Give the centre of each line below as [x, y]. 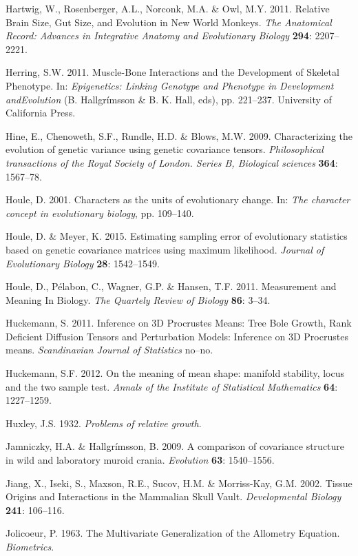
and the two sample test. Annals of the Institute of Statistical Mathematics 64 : [172, 386]
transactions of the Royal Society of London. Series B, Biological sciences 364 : [172, 162]
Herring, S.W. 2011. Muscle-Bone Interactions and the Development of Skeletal [172, 72]
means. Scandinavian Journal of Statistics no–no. [109, 350]
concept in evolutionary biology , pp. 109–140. [100, 213]
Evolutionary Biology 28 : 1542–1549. [83, 263]
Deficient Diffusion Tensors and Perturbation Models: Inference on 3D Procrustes [177, 336]
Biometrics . [30, 546]
